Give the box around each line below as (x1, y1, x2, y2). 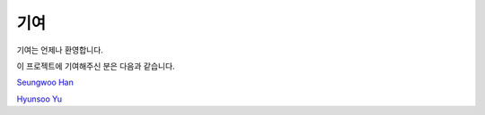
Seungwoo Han (16, 77, 74, 88)
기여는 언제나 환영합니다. (16, 45, 103, 55)
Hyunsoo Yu (16, 94, 63, 104)
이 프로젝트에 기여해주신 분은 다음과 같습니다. (16, 61, 175, 71)
